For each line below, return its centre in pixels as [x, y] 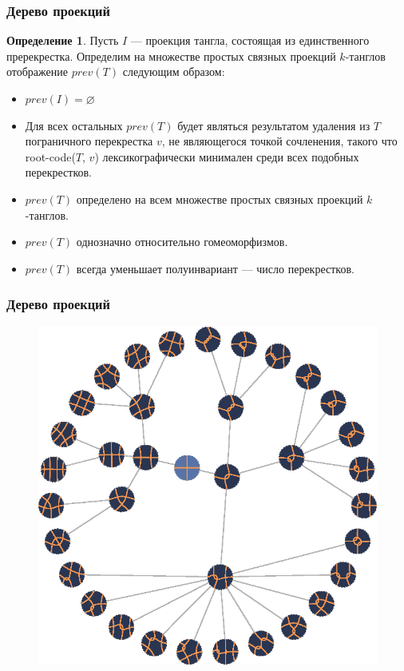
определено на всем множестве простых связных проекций [220, 199]
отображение [37, 71]
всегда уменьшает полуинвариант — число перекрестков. [215, 268]
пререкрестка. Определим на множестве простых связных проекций [171, 56]
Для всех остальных [74, 125]
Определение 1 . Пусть [63, 40]
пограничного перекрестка [89, 141]
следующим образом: [174, 71]
